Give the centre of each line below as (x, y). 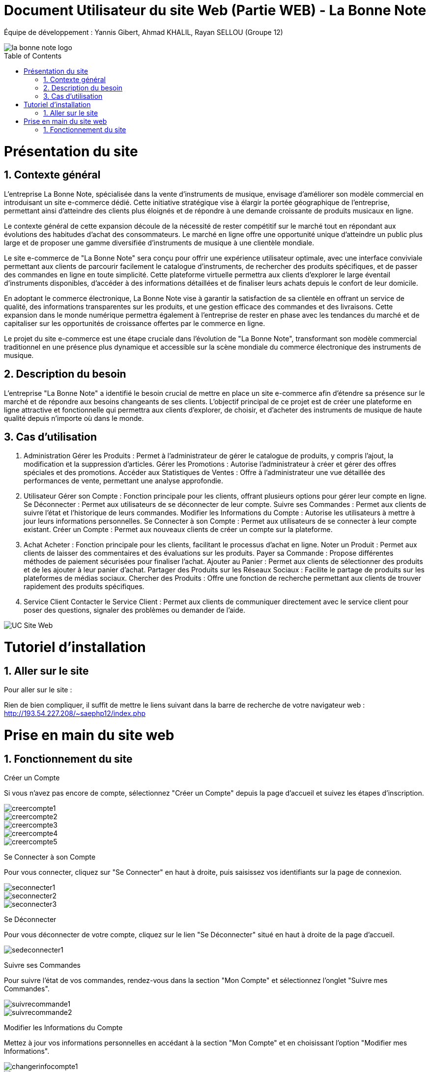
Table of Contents (33, 56)
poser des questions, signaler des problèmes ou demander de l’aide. (135, 610)
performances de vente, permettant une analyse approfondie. (124, 481)
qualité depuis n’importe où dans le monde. (74, 418)
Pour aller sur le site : (38, 690)
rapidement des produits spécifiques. (84, 587)
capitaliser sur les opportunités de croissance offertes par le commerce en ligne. (135, 323)
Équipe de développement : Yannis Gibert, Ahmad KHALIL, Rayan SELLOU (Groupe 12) (143, 32)
